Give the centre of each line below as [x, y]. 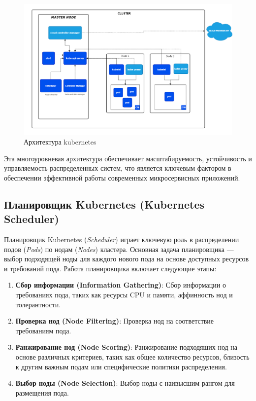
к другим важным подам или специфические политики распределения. [121, 366]
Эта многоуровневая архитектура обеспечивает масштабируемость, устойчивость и [128, 158]
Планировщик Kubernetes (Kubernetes [104, 204]
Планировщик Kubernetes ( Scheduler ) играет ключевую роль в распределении [122, 239]
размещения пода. [42, 392]
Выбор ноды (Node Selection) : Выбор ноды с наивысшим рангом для [125, 383]
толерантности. [38, 304]
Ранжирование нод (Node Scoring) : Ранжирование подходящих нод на [127, 347]
